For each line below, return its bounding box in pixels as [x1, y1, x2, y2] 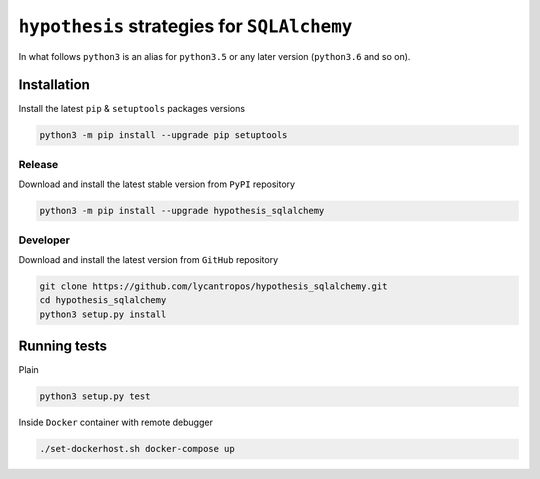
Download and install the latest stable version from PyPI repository [18, 178, 295, 190]
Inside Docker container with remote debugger [18, 416, 214, 429]
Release [18, 157, 59, 171]
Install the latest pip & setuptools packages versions [18, 103, 245, 115]
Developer [18, 233, 70, 247]
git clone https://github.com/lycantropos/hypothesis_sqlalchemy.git [39, 280, 388, 292]
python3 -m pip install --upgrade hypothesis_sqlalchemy [39, 205, 325, 217]
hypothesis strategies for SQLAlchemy [18, 15, 353, 37]
